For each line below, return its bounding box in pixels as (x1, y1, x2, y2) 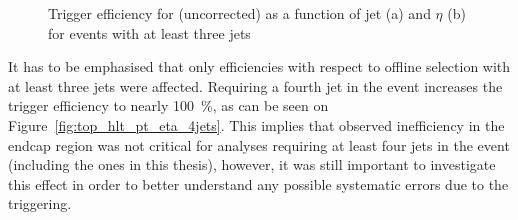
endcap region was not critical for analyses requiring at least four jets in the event (8, 134, 510, 155)
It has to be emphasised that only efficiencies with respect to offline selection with (8, 56, 511, 77)
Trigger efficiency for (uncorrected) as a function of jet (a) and (48, 3, 431, 23)
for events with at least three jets (48, 22, 251, 43)
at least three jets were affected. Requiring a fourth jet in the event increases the (8, 75, 503, 96)
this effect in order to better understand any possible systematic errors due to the (8, 173, 509, 194)
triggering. (8, 193, 72, 214)
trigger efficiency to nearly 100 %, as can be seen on (8, 95, 329, 116)
